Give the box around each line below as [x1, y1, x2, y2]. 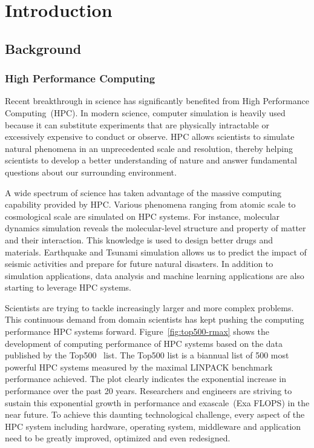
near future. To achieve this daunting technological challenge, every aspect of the [5, 408, 305, 421]
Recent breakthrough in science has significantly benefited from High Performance [5, 94, 309, 107]
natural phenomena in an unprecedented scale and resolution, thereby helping [5, 142, 293, 154]
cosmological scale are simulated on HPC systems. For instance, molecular [5, 209, 280, 222]
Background [5, 39, 82, 58]
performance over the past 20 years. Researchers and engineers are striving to [5, 384, 292, 397]
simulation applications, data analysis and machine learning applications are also [5, 269, 304, 282]
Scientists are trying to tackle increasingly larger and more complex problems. [5, 301, 294, 314]
